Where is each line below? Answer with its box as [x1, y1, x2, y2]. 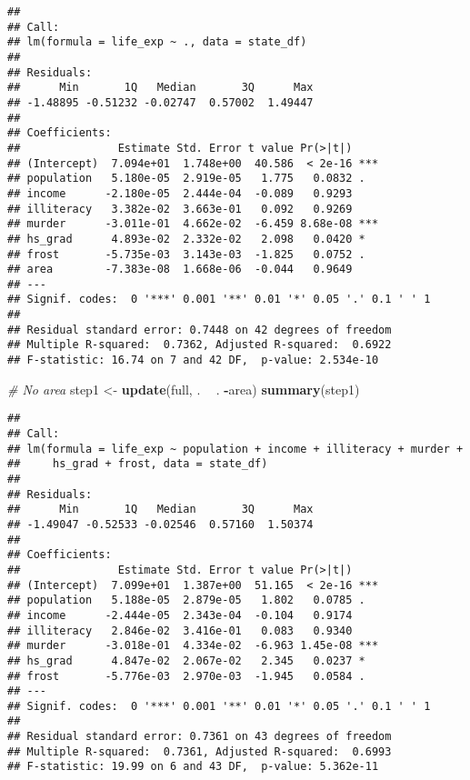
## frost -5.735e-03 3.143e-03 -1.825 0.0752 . [7, 247, 365, 261]
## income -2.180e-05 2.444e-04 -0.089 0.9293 [7, 186, 353, 200]
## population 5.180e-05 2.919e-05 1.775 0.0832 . [7, 172, 365, 185]
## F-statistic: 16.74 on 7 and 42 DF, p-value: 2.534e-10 [7, 354, 379, 367]
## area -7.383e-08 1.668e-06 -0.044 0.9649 [7, 263, 353, 276]
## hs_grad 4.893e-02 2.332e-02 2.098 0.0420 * [7, 232, 365, 245]
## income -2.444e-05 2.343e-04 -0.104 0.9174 [7, 608, 353, 622]
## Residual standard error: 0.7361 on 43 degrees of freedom [7, 730, 392, 744]
